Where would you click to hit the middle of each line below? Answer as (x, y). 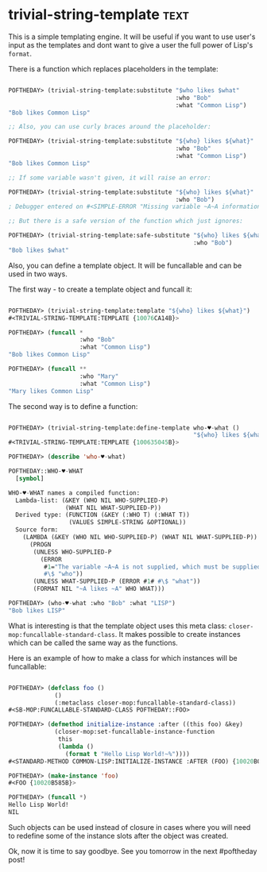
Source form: (37, 530)
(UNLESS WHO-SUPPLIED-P (72, 552)
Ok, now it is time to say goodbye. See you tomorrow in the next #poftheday (133, 851)
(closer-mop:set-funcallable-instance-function (135, 732)
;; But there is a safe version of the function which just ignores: (126, 221)
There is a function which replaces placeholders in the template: (113, 68)
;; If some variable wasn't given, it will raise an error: (110, 177)
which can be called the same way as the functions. (93, 642)
